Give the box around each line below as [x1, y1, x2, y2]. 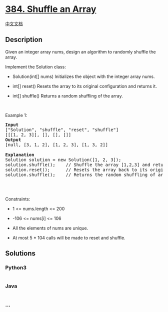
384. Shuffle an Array [5, 3, 96, 15]
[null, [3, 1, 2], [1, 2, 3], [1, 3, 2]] [5, 141, 108, 147]
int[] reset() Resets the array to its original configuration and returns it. [12, 83, 157, 89]
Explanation [5, 151, 34, 157]
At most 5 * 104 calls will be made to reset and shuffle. [12, 234, 126, 240]
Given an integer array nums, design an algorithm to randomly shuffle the [5, 48, 156, 54]
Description [5, 35, 42, 44]
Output [5, 136, 21, 142]
